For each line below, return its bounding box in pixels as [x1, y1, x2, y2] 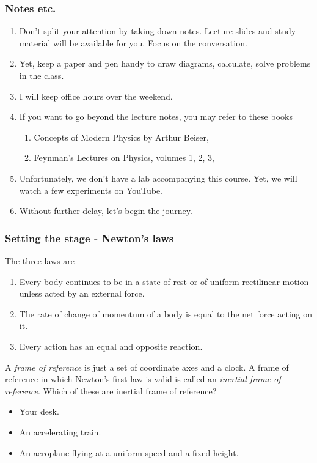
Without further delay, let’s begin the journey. [19, 204, 192, 217]
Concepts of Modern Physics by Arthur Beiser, [34, 130, 209, 143]
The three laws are [5, 254, 75, 267]
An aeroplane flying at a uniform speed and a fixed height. [19, 446, 239, 459]
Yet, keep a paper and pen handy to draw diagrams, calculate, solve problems [19, 57, 311, 70]
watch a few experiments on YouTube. [19, 183, 163, 196]
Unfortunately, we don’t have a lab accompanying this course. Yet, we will [19, 171, 297, 184]
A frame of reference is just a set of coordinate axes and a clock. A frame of [5, 360, 289, 373]
